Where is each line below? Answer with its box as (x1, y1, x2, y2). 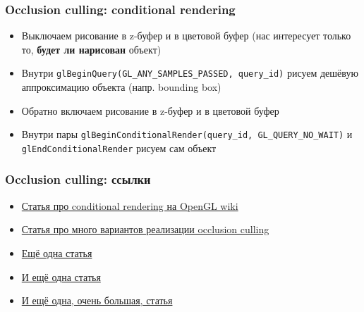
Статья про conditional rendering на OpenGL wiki (21, 198, 238, 213)
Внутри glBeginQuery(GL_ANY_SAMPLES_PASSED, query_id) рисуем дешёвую (21, 65, 358, 80)
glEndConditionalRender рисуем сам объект (21, 140, 217, 155)
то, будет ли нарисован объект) (21, 42, 162, 56)
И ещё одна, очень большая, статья (21, 293, 173, 308)
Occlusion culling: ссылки (5, 170, 151, 188)
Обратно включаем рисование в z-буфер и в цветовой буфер (21, 103, 279, 118)
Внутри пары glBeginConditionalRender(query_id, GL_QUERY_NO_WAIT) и (21, 127, 353, 142)
